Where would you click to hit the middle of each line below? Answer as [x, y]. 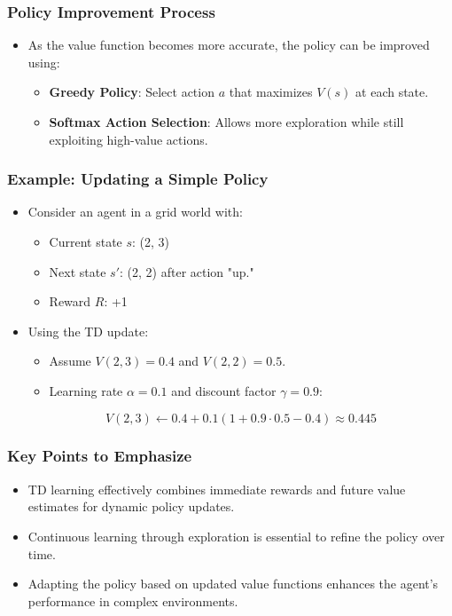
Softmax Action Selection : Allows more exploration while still [226, 122]
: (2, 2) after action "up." [187, 271]
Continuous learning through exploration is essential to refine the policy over [236, 536]
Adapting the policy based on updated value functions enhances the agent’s [233, 584]
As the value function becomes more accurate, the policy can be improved [229, 45]
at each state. [392, 92]
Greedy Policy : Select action [132, 92]
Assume [70, 361]
